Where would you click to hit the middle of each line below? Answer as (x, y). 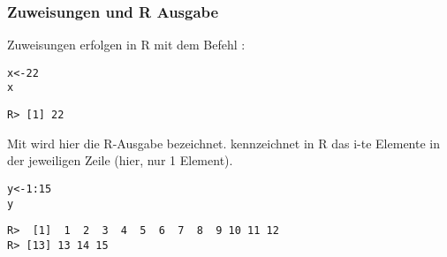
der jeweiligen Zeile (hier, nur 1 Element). (120, 160)
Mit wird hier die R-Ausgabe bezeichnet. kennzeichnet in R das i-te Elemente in (223, 143)
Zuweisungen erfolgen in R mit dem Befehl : (126, 45)
